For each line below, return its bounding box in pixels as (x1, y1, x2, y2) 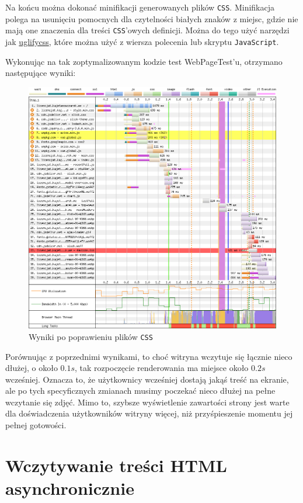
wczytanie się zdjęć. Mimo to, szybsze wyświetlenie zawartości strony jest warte (5, 396, 290, 408)
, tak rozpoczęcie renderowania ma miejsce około (75, 362, 249, 374)
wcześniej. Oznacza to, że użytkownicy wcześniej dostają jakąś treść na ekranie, (5, 373, 289, 385)
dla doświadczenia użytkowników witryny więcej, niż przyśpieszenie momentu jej (5, 407, 293, 419)
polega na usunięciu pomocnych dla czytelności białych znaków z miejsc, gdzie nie (5, 12, 298, 25)
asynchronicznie (5, 476, 134, 500)
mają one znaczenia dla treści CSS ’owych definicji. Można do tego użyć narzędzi (5, 24, 290, 36)
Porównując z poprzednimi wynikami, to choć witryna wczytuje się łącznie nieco (5, 350, 292, 362)
